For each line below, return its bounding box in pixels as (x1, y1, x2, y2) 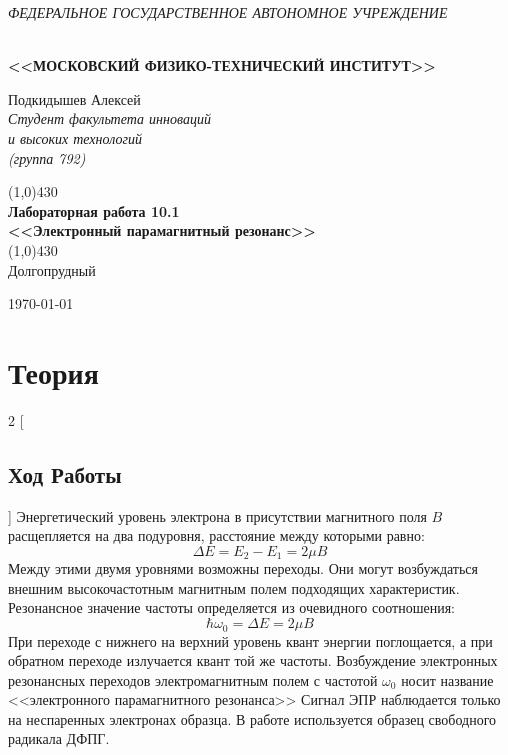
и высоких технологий (8, 127, 142, 148)
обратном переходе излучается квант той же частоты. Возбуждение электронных (8, 650, 498, 671)
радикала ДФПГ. (8, 728, 110, 749)
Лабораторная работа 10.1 (8, 200, 180, 221)
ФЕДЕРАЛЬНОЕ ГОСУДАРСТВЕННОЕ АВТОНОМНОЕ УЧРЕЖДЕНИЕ (8, 2, 448, 22)
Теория (8, 351, 99, 392)
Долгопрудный (8, 259, 96, 280)
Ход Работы (8, 458, 122, 489)
